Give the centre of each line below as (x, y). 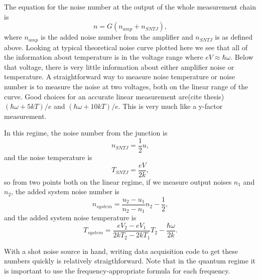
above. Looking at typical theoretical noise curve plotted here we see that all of (126, 47)
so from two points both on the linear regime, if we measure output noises (118, 181)
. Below (242, 57)
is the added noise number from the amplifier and (117, 37)
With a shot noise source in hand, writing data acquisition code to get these (121, 251)
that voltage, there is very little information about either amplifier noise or (119, 66)
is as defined (234, 37)
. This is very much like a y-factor (170, 106)
